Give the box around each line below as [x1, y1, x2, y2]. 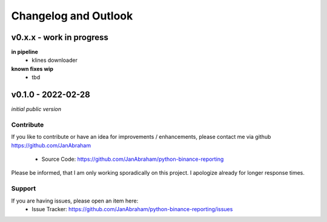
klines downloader [31, 56, 78, 64]
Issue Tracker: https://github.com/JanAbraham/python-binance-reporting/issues [31, 205, 233, 212]
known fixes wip [11, 65, 54, 72]
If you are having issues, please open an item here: [11, 197, 139, 204]
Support [11, 184, 36, 193]
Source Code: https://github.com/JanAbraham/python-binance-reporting [41, 155, 224, 163]
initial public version [11, 106, 62, 113]
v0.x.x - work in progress [11, 32, 109, 42]
